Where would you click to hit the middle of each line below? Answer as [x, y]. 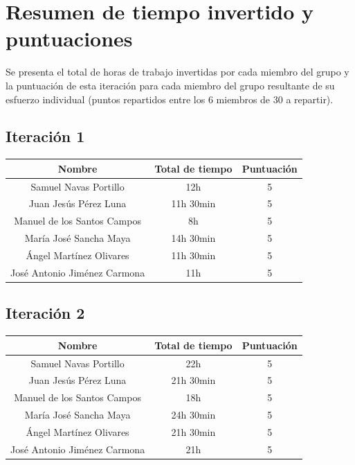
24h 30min [193, 415]
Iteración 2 [45, 313]
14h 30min [193, 238]
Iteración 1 [45, 136]
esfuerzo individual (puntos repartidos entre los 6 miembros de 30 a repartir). [170, 99]
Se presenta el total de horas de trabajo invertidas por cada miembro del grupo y [177, 72]
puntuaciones [69, 38]
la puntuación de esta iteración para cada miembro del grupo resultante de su [170, 85]
